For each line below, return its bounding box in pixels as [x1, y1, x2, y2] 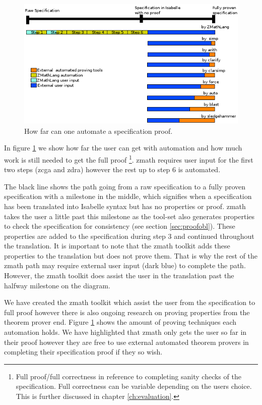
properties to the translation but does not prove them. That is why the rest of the [4, 250, 258, 261]
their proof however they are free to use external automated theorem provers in [4, 336, 249, 347]
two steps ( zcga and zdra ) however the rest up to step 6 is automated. [4, 164, 221, 175]
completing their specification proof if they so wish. [4, 346, 163, 357]
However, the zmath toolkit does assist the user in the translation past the [4, 270, 234, 281]
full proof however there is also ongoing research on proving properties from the [4, 307, 250, 317]
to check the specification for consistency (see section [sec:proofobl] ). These [4, 221, 235, 231]
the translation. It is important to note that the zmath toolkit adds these [4, 240, 230, 251]
